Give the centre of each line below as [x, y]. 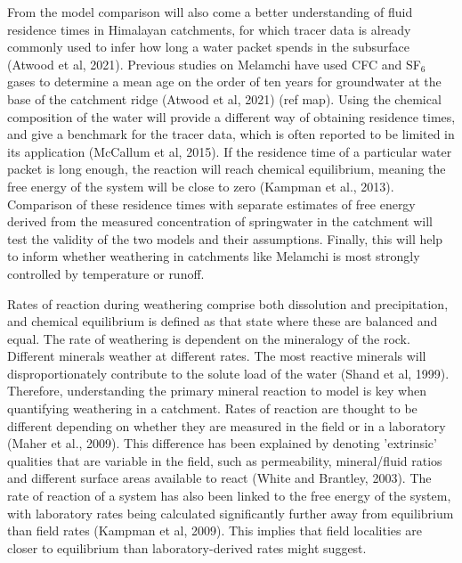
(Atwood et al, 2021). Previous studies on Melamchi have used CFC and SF [214, 64]
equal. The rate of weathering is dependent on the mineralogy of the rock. [209, 338]
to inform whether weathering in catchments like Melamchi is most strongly [214, 256]
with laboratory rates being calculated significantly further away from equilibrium [231, 513]
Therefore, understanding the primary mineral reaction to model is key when [217, 391]
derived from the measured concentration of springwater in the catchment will [220, 221]
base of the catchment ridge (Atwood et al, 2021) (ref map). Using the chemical [224, 98]
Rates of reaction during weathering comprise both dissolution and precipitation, [228, 303]
